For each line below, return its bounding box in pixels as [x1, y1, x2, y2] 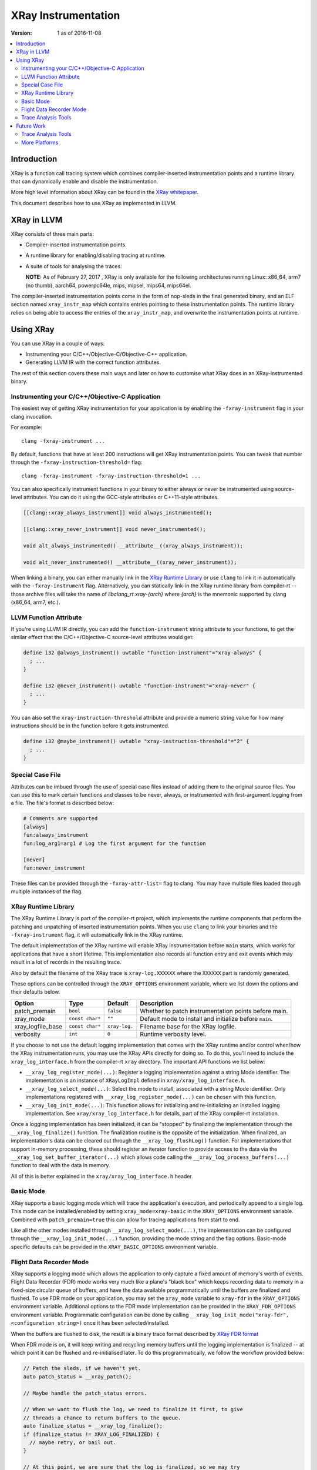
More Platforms [21, 139, 59, 146]
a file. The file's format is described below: [11, 800, 114, 807]
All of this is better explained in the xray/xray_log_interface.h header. [11, 1172, 193, 1180]
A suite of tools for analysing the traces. [25, 262, 123, 270]
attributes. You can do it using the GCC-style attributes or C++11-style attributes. [23, 494, 220, 501]
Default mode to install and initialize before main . [140, 1014, 273, 1023]
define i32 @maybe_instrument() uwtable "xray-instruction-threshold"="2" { [23, 738, 249, 745]
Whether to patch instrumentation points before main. [140, 1007, 288, 1015]
